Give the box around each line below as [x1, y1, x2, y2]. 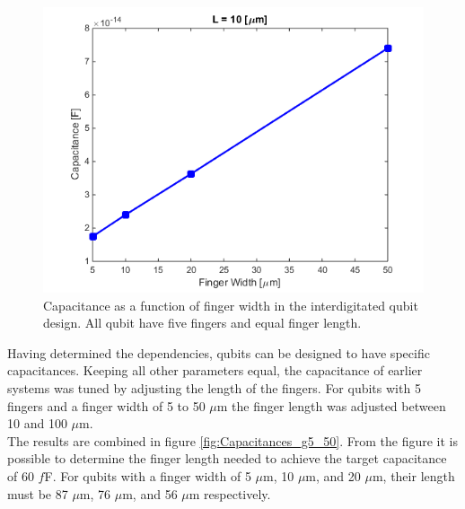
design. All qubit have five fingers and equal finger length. [43, 313, 362, 332]
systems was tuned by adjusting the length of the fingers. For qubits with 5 [7, 378, 421, 397]
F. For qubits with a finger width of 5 [44, 466, 251, 485]
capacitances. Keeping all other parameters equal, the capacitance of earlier [7, 361, 423, 380]
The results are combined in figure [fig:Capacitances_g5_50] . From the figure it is [7, 431, 458, 450]
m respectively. [189, 484, 271, 503]
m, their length [372, 466, 455, 485]
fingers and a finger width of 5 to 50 [7, 396, 206, 415]
